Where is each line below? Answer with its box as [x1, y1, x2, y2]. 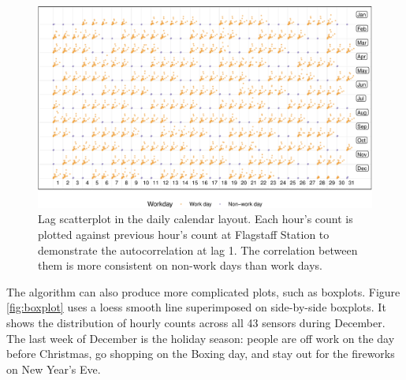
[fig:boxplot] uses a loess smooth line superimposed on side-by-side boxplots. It [6, 299, 386, 315]
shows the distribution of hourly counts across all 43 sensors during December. [6, 315, 386, 331]
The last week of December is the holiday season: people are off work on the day [6, 330, 395, 346]
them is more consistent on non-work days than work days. [38, 257, 322, 274]
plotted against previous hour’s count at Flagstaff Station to [38, 226, 330, 243]
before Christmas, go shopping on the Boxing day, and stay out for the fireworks [6, 345, 395, 362]
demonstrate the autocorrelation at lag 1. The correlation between [38, 241, 358, 258]
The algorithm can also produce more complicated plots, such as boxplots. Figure [6, 283, 400, 300]
